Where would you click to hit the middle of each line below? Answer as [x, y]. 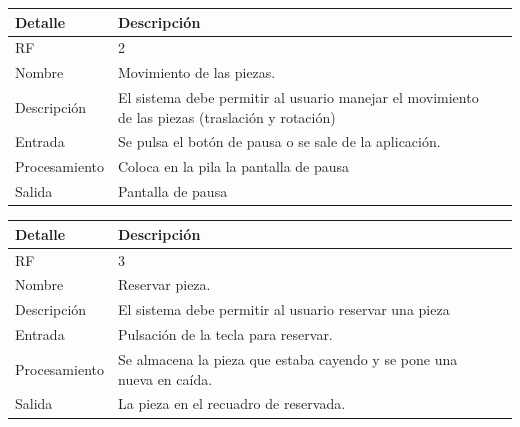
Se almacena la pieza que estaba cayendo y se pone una [287, 358]
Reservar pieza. [164, 284]
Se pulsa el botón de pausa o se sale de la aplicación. [279, 141]
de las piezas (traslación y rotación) [226, 116]
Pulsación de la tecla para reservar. [225, 334]
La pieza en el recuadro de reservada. [231, 403]
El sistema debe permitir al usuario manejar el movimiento [298, 97]
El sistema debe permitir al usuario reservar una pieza [283, 309]
